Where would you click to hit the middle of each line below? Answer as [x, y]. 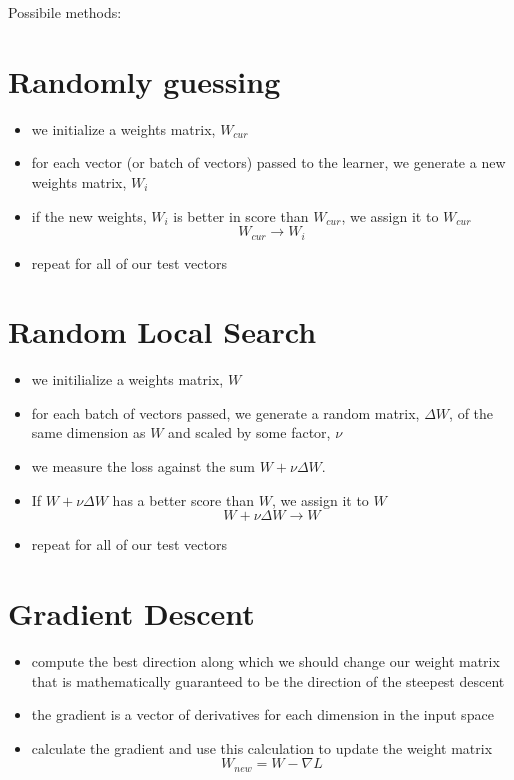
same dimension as [88, 432]
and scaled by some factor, [249, 432]
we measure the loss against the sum [143, 466]
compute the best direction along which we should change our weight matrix [265, 660]
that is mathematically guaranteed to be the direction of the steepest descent [268, 680]
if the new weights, [89, 215]
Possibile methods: [65, 12]
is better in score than [241, 215]
